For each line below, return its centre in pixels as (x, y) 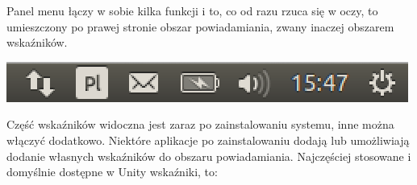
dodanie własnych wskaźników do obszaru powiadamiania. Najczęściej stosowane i (209, 156)
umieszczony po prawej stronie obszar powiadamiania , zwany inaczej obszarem (200, 26)
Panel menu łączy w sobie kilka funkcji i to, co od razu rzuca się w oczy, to (192, 10)
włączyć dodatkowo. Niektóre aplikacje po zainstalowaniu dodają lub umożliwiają (208, 140)
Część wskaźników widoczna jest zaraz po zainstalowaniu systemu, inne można (200, 124)
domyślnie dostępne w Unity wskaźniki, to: (112, 172)
